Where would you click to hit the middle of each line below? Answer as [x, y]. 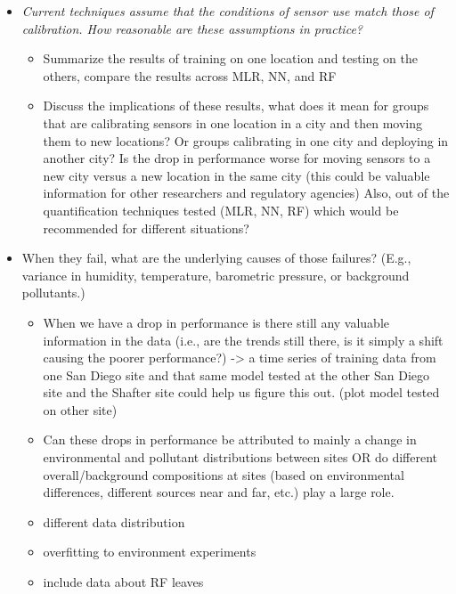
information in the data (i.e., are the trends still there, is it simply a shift [243, 340]
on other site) [80, 409]
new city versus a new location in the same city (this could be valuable [236, 175]
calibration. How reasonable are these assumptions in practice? [192, 28]
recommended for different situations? [146, 228]
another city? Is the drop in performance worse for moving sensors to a [237, 158]
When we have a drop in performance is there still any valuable [216, 322]
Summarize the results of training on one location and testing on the [230, 58]
